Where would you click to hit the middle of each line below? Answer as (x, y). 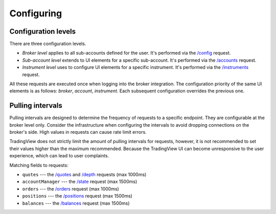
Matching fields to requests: (39, 165)
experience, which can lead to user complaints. (59, 156)
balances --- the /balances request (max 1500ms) (76, 203)
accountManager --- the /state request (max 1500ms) (80, 182)
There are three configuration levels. (48, 44)
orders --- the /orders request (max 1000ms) (71, 188)
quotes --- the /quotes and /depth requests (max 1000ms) (84, 175)
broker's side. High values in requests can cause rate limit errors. (78, 132)
